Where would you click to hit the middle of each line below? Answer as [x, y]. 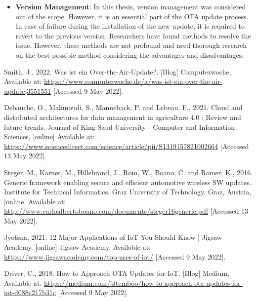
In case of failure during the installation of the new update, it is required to [130, 26]
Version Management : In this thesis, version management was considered [131, 6]
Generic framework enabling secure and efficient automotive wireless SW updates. [128, 182]
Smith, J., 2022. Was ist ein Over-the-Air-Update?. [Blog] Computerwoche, [118, 71]
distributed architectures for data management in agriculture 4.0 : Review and [123, 117]
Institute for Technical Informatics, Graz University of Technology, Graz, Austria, [128, 192]
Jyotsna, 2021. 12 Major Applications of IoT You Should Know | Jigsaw [113, 237]
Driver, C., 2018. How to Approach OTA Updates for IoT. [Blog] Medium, [117, 273]
